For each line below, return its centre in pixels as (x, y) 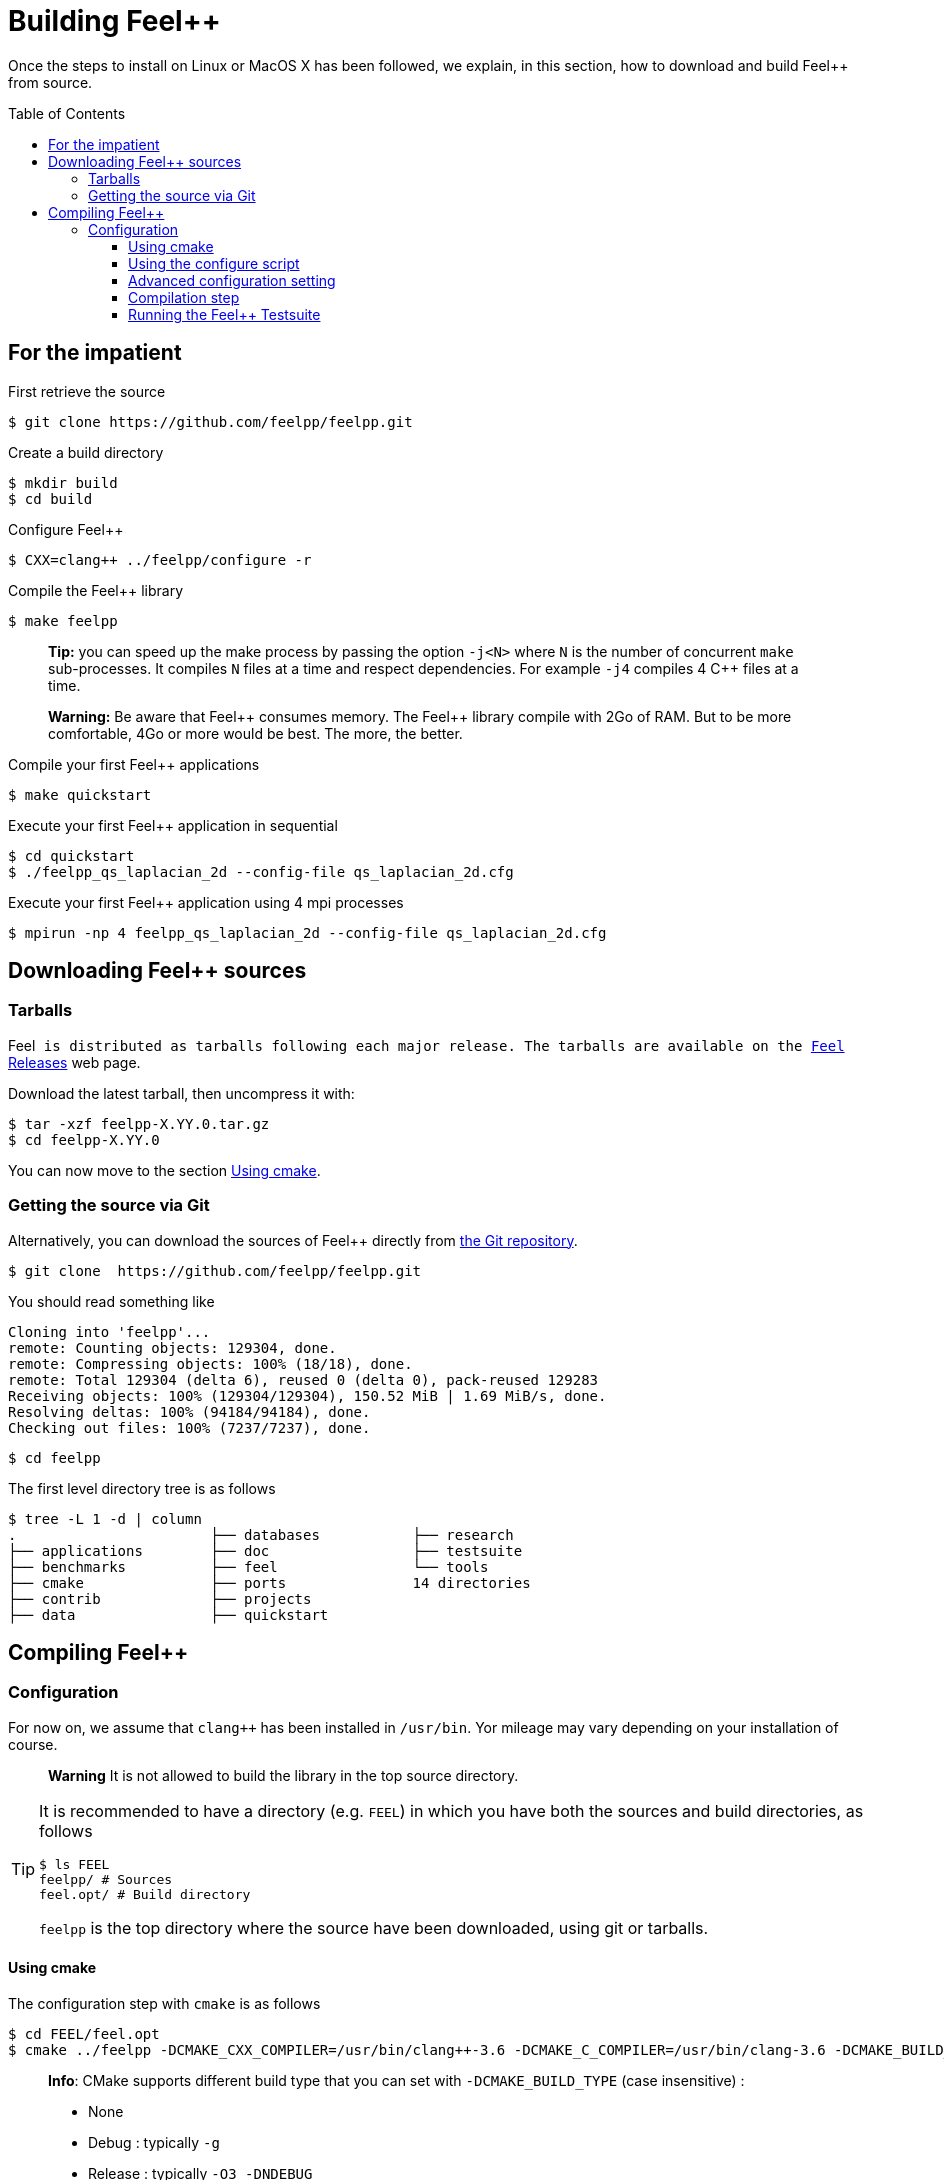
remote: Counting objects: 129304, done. (172, 1347)
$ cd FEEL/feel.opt (84, 2034)
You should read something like (111, 1301)
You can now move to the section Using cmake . (164, 1170)
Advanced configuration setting (232, 280)
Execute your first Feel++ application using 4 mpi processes (206, 902)
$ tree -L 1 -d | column (105, 1518)
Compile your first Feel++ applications (134, 764)
